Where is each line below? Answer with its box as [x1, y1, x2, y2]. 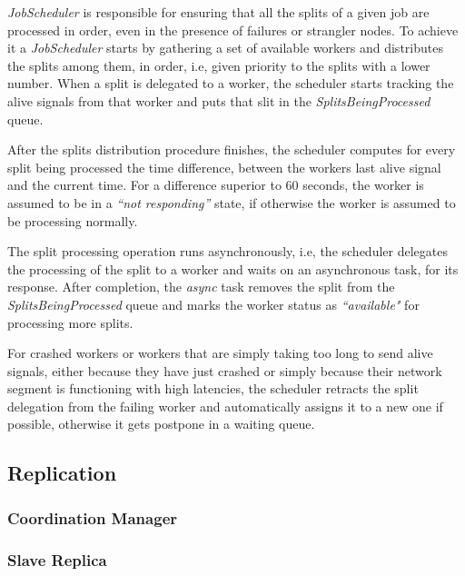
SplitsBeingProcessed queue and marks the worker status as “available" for [7, 294, 420, 313]
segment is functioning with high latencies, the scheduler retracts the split [7, 379, 419, 398]
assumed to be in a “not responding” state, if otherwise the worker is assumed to [7, 193, 456, 212]
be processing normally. [7, 211, 138, 230]
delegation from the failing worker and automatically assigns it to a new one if [7, 396, 443, 415]
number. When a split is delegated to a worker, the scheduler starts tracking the [7, 74, 454, 93]
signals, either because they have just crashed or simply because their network [7, 361, 442, 380]
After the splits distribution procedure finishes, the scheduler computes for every [7, 140, 456, 159]
